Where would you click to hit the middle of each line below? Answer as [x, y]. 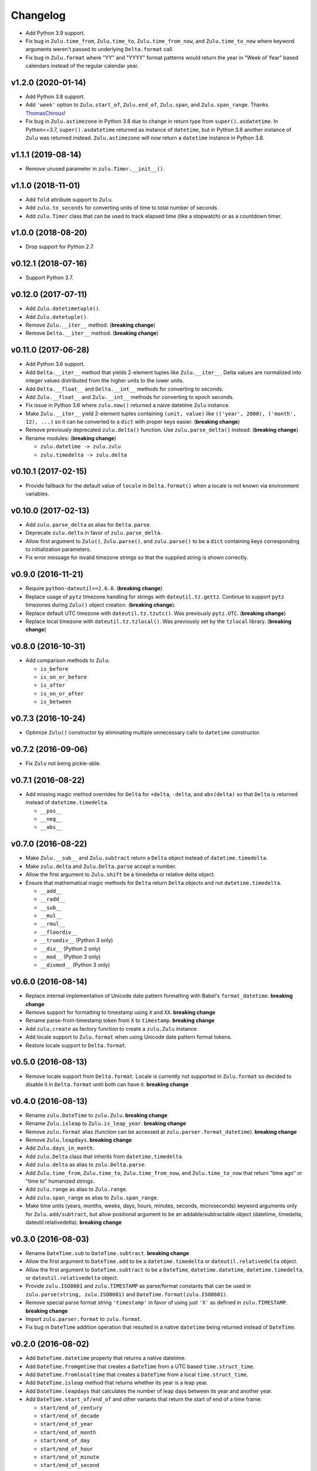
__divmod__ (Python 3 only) [75, 965]
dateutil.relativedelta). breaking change [74, 1222]
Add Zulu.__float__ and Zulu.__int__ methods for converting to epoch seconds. [130, 397]
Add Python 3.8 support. [55, 96]
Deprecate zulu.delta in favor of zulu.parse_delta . [94, 533]
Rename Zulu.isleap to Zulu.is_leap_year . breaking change [106, 1123]
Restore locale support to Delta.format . [76, 1045]
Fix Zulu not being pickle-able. [63, 763]
